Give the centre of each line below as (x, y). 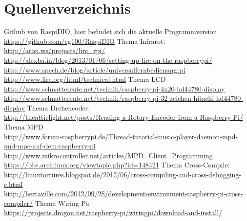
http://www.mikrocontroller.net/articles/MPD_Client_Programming (108, 155)
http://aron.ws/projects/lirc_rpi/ (55, 50)
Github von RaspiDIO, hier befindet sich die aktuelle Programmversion (111, 31)
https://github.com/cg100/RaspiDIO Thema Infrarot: (85, 41)
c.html (13, 184)
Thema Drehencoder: (59, 107)
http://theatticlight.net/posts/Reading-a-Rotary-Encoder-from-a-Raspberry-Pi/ (123, 117)
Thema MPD (24, 127)
